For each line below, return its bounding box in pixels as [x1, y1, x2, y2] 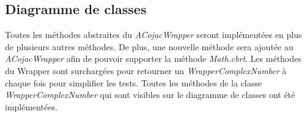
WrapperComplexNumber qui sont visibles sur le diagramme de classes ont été [5, 88, 295, 101]
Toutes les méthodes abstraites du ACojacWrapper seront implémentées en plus [5, 28, 302, 41]
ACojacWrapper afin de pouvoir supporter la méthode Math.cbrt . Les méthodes [5, 52, 301, 65]
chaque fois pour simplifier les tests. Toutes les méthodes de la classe [5, 76, 262, 89]
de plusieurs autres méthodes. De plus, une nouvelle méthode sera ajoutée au [5, 40, 294, 53]
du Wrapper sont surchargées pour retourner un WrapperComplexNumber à [5, 64, 287, 77]
